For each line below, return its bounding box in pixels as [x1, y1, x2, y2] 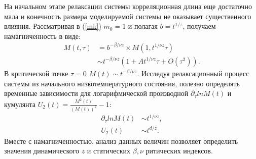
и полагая [128, 21, 158, 31]
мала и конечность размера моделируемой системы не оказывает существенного [4, 11, 251, 21]
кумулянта [4, 98, 36, 109]
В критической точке [4, 68, 68, 78]
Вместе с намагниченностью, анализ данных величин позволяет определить [4, 135, 238, 146]
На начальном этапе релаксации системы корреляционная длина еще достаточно [4, 1, 252, 11]
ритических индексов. [145, 145, 213, 156]
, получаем [182, 21, 216, 31]
